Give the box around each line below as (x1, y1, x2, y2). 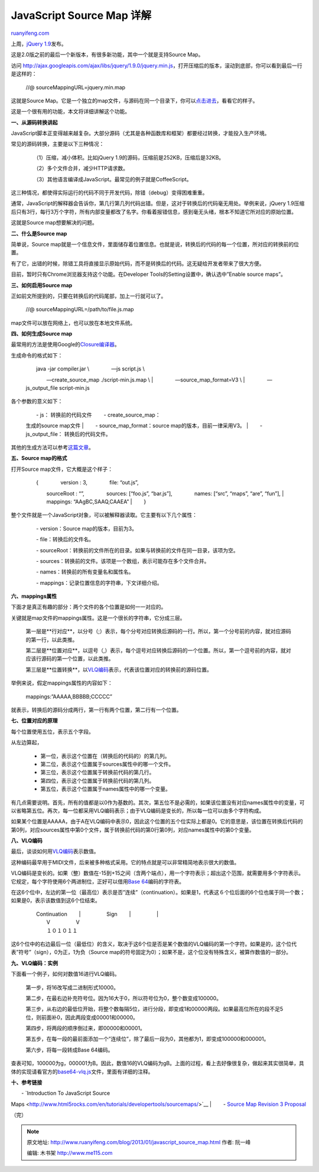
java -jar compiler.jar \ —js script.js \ (35, 365, 145, 372)
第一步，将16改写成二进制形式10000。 (25, 984, 119, 991)
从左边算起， (11, 739, 43, 746)
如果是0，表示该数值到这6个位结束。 (11, 897, 100, 904)
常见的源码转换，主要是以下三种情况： (11, 141, 105, 148)
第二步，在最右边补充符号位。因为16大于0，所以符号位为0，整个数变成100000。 (25, 994, 222, 1001)
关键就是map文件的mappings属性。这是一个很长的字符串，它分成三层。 (11, 614, 185, 621)
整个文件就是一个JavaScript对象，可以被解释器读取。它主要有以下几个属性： (11, 512, 198, 519)
